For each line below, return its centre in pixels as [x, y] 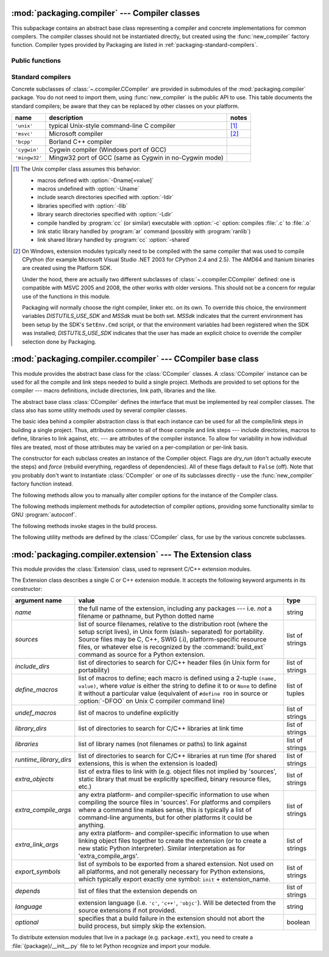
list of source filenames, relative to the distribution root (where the [173, 624]
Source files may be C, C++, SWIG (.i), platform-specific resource [172, 640]
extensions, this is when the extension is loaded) [148, 763]
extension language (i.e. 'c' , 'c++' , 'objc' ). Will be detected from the [177, 903]
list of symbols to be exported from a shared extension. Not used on [176, 864]
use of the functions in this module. [66, 296]
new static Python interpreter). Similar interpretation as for [162, 849]
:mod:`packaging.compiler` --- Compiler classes [106, 13]
